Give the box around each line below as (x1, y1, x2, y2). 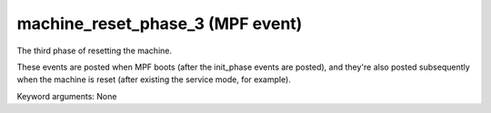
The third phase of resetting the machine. (16, 45, 173, 56)
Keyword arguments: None (16, 90, 117, 101)
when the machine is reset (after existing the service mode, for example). (16, 74, 291, 85)
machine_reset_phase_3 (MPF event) (16, 14, 303, 33)
